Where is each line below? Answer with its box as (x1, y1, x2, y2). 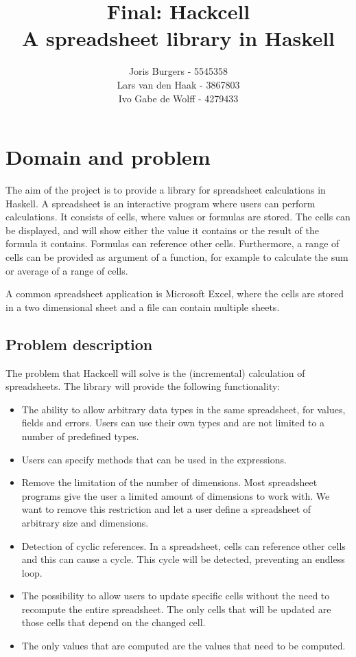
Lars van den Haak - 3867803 (117, 77, 240, 91)
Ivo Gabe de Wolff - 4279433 (118, 91, 239, 105)
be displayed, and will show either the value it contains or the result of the (5, 222, 319, 237)
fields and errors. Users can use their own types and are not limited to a (21, 415, 325, 430)
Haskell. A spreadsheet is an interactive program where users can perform (5, 196, 316, 210)
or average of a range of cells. (5, 263, 128, 277)
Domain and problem (5, 143, 211, 171)
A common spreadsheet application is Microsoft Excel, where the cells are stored (5, 286, 344, 301)
